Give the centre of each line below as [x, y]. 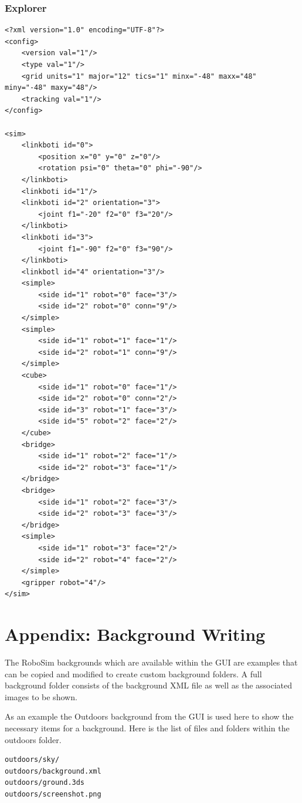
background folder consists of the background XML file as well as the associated [149, 685]
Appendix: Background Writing [135, 634]
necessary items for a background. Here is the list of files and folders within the [147, 728]
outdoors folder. [33, 739]
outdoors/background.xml [53, 771]
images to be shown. [41, 696]
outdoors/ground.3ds [45, 783]
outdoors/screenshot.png [53, 794]
